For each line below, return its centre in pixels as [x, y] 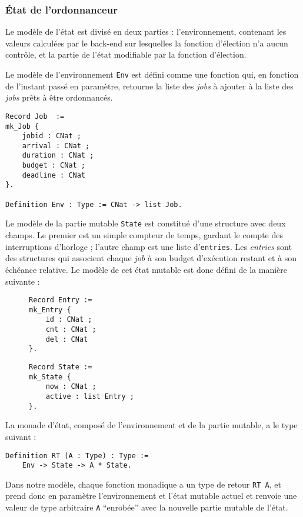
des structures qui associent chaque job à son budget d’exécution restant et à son [151, 258]
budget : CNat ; [54, 166]
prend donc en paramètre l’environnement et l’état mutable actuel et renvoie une [151, 496]
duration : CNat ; [58, 156]
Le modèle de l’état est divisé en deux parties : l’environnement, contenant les [146, 31]
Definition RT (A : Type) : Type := [77, 456]
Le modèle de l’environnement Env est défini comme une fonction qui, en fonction [152, 74]
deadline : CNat [54, 175]
